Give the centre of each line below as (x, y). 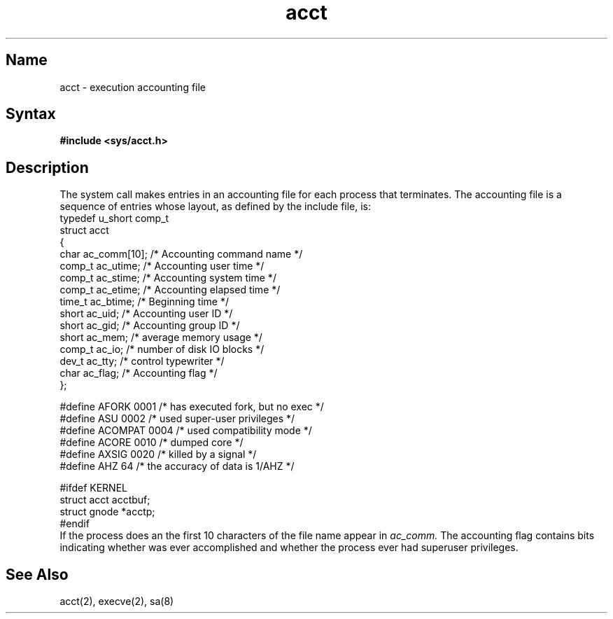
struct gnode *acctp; (107, 512)
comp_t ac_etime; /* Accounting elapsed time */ (170, 290)
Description (47, 167)
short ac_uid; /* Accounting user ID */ (146, 314)
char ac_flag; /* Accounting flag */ (139, 373)
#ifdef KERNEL (93, 488)
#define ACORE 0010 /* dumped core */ (152, 443)
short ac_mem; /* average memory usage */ (161, 338)
